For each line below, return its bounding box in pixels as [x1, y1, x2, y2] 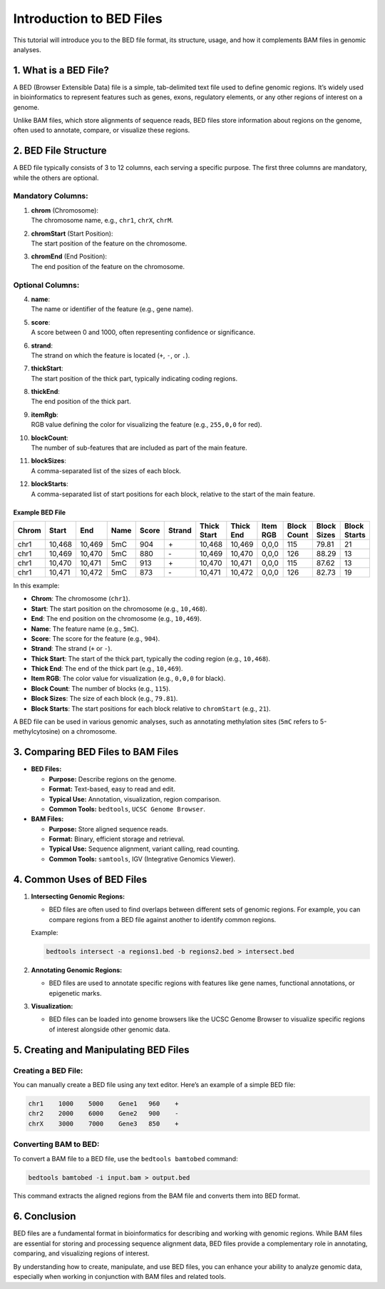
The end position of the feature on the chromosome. [31, 262, 185, 271]
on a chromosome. [61, 727, 118, 736]
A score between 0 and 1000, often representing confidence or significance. [31, 328, 256, 337]
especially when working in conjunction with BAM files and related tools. [13, 1272, 226, 1280]
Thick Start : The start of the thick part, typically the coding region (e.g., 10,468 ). [31, 654, 271, 663]
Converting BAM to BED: [13, 1139, 100, 1149]
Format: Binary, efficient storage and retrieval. [48, 835, 185, 844]
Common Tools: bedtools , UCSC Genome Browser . [48, 804, 206, 813]
